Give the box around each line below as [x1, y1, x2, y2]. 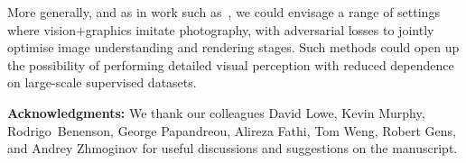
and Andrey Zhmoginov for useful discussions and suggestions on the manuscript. [7, 139, 458, 158]
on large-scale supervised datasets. [7, 73, 197, 92]
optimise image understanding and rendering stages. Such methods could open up [7, 38, 460, 57]
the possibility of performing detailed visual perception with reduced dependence [7, 55, 454, 74]
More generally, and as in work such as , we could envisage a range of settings [7, 3, 440, 21]
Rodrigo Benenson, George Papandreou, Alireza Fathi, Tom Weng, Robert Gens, [7, 121, 456, 140]
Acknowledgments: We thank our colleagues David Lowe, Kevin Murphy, [7, 103, 425, 122]
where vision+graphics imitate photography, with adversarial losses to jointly [7, 20, 434, 39]
